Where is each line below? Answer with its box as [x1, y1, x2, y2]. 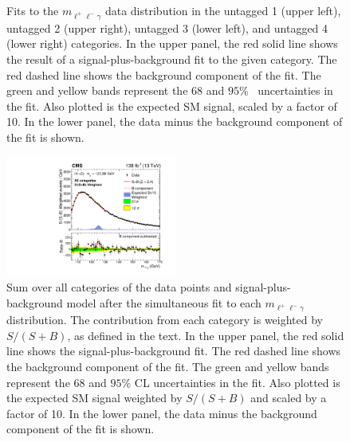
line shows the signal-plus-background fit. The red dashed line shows [6, 342, 341, 359]
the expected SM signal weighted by [6, 389, 183, 406]
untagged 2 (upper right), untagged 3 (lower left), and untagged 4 [6, 19, 328, 36]
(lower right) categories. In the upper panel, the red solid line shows [6, 35, 338, 52]
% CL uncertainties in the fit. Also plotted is [121, 374, 340, 390]
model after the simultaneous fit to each [66, 294, 262, 311]
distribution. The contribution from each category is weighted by [6, 311, 323, 328]
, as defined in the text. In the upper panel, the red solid [67, 327, 344, 343]
